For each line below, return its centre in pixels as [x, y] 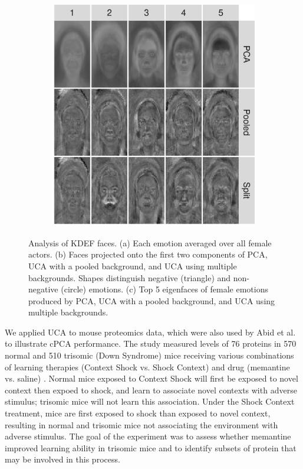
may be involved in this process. [62, 459]
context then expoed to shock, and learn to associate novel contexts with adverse [151, 390]
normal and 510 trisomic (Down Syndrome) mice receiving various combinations [149, 355]
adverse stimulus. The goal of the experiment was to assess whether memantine [148, 436]
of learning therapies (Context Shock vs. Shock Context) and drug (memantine [147, 367]
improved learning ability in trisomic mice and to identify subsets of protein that [151, 447]
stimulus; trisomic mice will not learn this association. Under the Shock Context [150, 401]
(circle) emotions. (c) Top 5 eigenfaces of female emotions [164, 289]
